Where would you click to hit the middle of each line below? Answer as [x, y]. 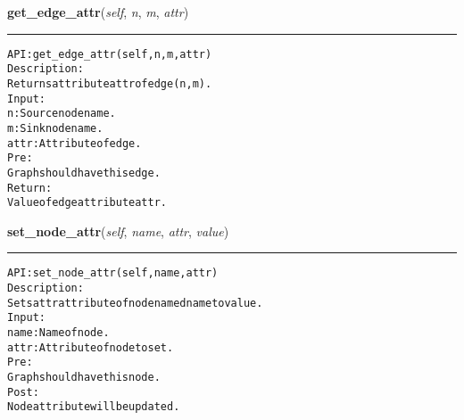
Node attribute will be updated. [94, 407]
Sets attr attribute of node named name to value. [135, 303]
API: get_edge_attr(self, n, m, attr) [110, 54]
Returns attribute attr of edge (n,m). [110, 83]
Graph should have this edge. [84, 173]
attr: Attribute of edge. [75, 143]
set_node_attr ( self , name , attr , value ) [118, 231]
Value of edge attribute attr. [87, 203]
